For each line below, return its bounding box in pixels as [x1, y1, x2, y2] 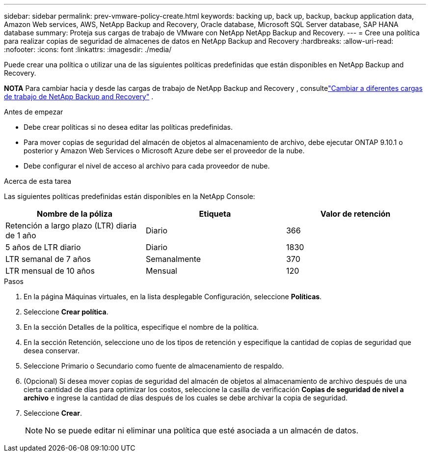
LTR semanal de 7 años [5, 254, 91, 264]
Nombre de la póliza [37, 209, 112, 219]
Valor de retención [320, 209, 391, 219]
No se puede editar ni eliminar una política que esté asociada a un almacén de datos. [45, 426, 359, 435]
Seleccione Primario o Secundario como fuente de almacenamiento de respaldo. [24, 362, 284, 370]
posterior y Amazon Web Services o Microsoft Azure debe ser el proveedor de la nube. [24, 146, 305, 155]
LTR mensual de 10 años [5, 266, 95, 276]
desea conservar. [24, 346, 80, 355]
